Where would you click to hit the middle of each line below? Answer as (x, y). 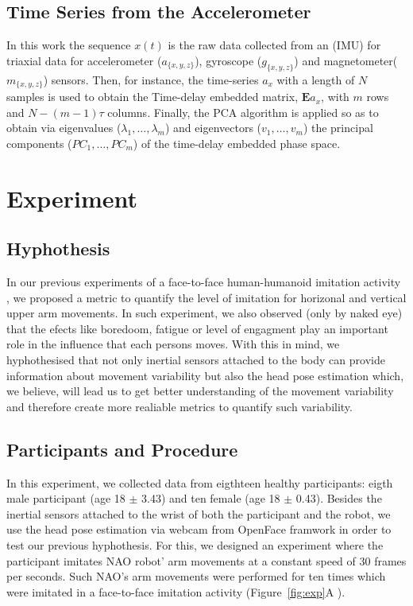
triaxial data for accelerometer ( (84, 60)
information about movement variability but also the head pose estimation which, (205, 375)
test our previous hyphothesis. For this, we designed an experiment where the (195, 544)
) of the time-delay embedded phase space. (237, 143)
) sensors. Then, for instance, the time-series (151, 79)
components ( (39, 143)
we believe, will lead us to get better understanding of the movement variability (200, 391)
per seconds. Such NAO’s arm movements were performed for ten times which (196, 576)
